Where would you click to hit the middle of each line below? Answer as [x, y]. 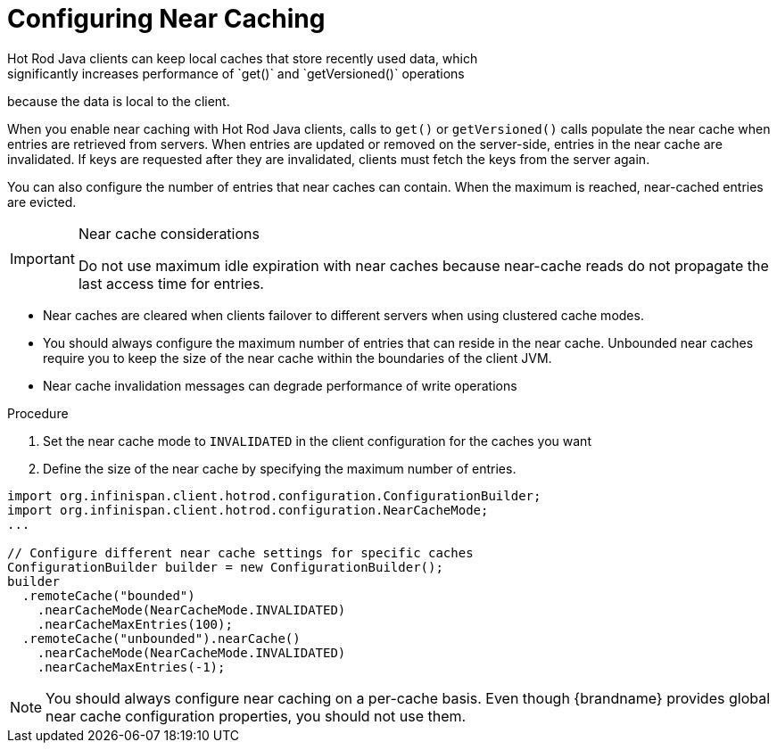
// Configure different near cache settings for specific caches [240, 552]
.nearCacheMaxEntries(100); [135, 624]
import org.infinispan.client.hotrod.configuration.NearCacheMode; [248, 510]
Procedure [38, 413]
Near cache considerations [169, 233]
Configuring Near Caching [166, 19]
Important [42, 258]
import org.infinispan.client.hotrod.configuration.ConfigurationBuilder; [274, 495]
